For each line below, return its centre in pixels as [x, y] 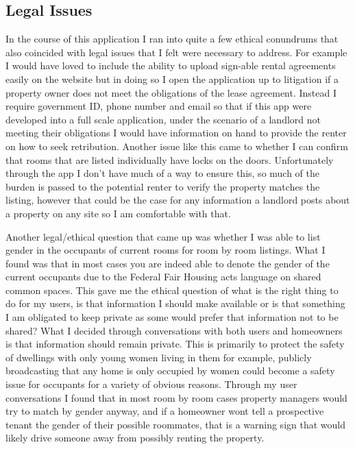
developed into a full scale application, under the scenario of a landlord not [163, 119]
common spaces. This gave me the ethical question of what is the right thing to [172, 290]
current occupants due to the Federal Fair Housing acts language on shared [163, 277]
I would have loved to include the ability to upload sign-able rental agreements [171, 65]
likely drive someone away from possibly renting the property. [135, 438]
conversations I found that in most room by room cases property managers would [176, 397]
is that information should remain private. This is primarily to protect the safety [175, 344]
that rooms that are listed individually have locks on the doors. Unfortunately [170, 159]
